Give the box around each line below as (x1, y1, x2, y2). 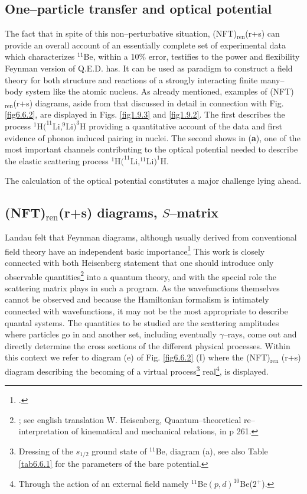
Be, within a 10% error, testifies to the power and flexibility (83, 50, 300, 63)
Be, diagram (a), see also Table (155, 445, 268, 457)
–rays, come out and (223, 328, 297, 340)
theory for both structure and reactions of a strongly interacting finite (5, 73, 258, 86)
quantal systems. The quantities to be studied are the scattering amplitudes (5, 316, 279, 329)
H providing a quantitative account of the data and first (80, 119, 282, 132)
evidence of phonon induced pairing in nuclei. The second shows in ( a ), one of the (5, 131, 301, 144)
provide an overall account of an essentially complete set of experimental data (5, 38, 286, 51)
